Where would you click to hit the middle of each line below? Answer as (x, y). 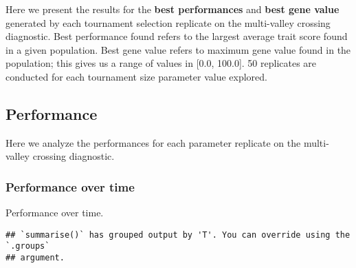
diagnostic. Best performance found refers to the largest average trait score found (177, 36)
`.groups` (28, 246)
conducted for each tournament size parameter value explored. (136, 76)
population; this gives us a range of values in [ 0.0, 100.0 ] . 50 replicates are (161, 63)
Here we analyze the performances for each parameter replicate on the (153, 142)
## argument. (35, 258)
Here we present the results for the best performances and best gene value (173, 9)
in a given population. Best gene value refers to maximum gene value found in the (178, 49)
